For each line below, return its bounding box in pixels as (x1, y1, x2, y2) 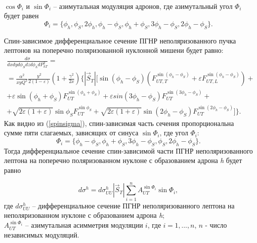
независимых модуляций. (4, 229, 80, 240)
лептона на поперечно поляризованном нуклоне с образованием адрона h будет (4, 155, 242, 165)
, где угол (160, 127, 188, 138)
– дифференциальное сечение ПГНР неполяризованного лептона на (32, 200, 235, 210)
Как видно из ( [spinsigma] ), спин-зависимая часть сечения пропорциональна (4, 118, 234, 128)
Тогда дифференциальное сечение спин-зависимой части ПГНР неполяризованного (4, 145, 253, 156)
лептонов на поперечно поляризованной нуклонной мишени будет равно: (4, 45, 223, 55)
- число (205, 220, 227, 230)
